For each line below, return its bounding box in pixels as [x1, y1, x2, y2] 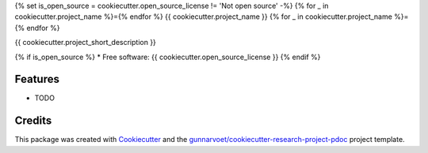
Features [14, 73, 59, 86]
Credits [14, 114, 52, 128]
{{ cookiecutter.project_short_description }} [14, 38, 156, 47]
